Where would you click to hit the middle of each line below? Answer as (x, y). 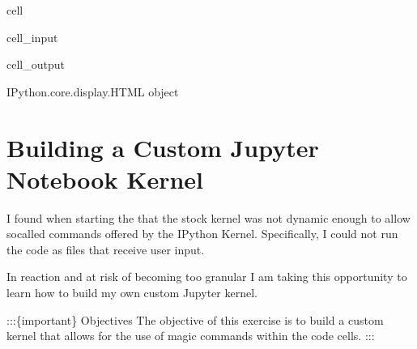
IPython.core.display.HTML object (93, 91)
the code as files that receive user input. (106, 249)
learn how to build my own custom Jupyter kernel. (132, 293)
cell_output (36, 64)
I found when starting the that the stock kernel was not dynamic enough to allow (208, 217)
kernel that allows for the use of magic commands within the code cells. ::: (191, 336)
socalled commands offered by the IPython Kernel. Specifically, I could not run (202, 234)
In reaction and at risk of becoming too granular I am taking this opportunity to (207, 277)
